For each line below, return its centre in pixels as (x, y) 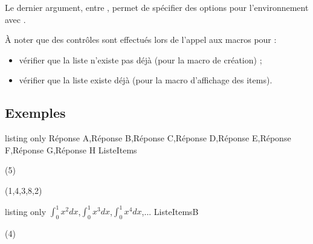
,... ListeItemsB (170, 211)
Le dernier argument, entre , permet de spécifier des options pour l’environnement (157, 7)
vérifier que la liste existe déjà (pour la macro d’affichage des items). (146, 80)
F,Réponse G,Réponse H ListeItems (71, 149)
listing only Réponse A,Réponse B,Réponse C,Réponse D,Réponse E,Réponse (148, 138)
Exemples (35, 113)
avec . (15, 19)
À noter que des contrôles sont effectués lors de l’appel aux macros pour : (141, 40)
